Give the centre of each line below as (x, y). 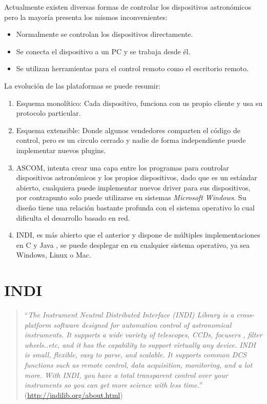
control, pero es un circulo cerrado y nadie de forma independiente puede (131, 140)
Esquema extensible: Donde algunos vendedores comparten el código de (128, 130)
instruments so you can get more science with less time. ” (114, 385)
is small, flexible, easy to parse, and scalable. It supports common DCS (136, 355)
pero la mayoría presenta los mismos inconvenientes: (86, 17)
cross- (245, 314)
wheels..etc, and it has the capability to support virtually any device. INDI (140, 344)
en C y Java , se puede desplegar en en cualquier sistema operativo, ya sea (133, 244)
